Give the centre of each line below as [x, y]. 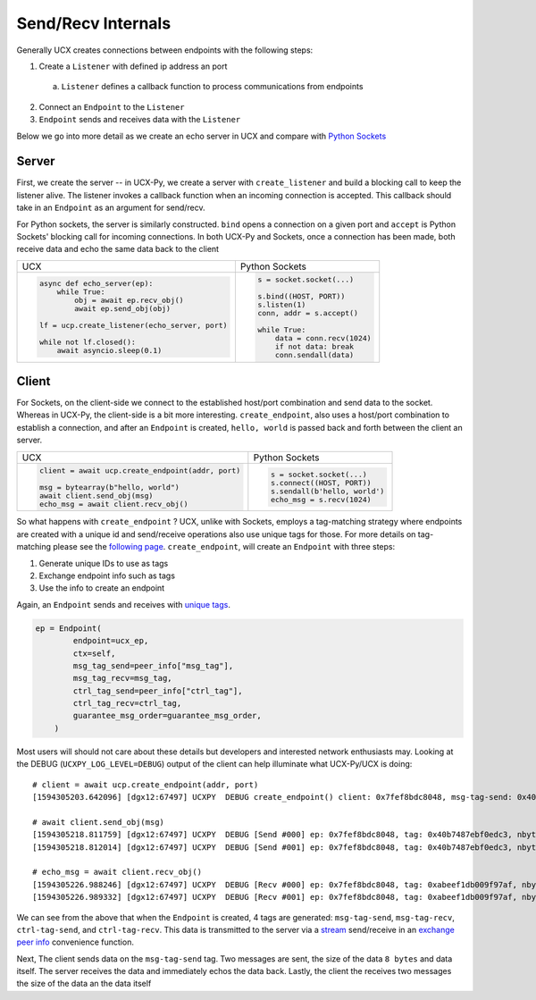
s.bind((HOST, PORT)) [301, 296]
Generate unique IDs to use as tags [104, 563]
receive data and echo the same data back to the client [117, 249]
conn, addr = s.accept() [308, 313]
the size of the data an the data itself [84, 984]
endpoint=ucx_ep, [111, 641]
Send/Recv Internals [94, 23]
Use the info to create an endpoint [102, 588]
